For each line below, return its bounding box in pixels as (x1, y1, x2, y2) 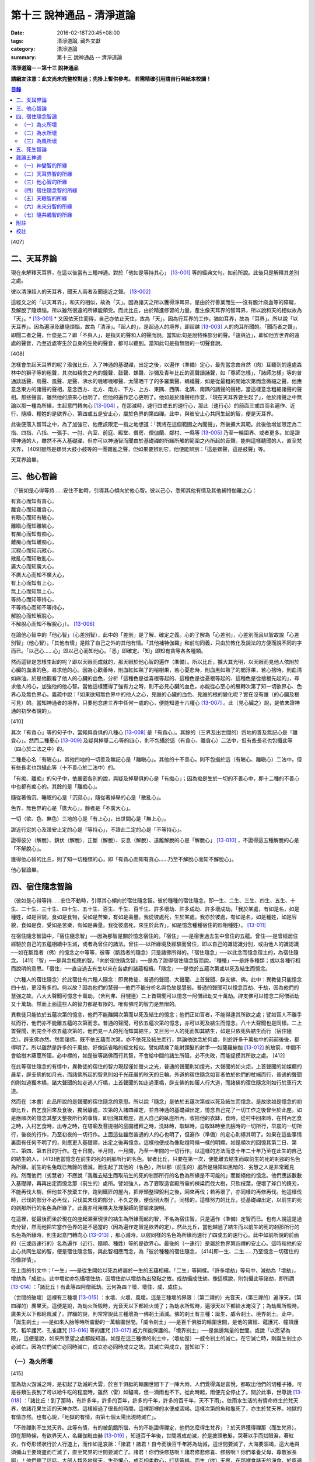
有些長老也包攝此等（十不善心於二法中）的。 (10, 764, 118, 771)
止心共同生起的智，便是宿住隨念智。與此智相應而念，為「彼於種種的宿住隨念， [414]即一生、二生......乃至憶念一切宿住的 (10, 1248, 299, 1255)
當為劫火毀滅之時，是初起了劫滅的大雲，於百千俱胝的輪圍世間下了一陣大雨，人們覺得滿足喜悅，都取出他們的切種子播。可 (10, 1381, 302, 1388)
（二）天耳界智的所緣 (21, 170, 72, 177)
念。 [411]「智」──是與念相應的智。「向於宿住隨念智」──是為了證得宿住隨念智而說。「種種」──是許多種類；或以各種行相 (10, 957, 300, 964)
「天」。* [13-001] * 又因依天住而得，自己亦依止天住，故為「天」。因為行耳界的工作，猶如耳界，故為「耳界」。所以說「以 (10, 315, 299, 322)
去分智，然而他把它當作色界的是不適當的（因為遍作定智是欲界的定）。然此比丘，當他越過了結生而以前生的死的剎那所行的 (10, 1223, 300, 1230)
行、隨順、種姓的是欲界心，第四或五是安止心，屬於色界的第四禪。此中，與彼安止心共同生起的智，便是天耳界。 (10, 410, 276, 418)
